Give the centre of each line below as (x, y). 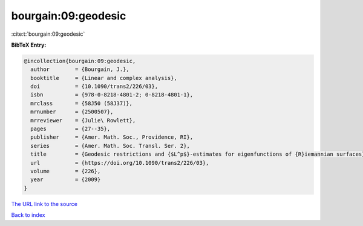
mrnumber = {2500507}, (72, 112)
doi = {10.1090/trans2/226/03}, (94, 87)
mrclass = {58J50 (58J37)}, (82, 103)
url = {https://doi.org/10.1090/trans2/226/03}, (120, 163)
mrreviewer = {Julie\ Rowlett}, (83, 120)
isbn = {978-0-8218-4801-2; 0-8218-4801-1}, (112, 95)
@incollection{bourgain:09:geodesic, (80, 61)
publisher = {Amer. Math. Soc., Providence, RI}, (112, 137)
